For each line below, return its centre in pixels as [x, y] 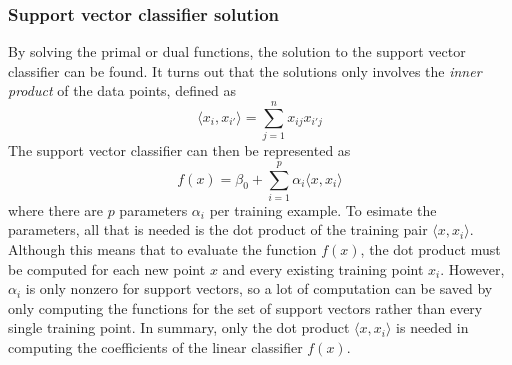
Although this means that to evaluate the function [162, 249]
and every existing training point [323, 268]
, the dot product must [430, 249]
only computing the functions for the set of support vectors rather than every [245, 307]
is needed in [432, 327]
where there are [55, 209]
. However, [472, 268]
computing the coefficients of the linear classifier [155, 347]
